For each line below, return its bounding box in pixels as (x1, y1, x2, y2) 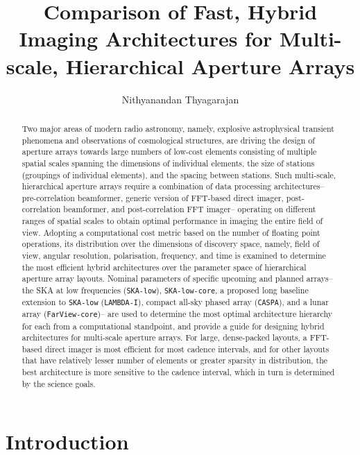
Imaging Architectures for (19, 24, 273, 53)
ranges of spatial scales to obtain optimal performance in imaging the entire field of (22, 215, 323, 227)
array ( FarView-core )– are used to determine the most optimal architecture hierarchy (22, 308, 333, 320)
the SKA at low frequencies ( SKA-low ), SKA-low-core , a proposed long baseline (22, 284, 309, 296)
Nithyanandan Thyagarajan (121, 92, 239, 106)
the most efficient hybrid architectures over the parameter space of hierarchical (22, 261, 307, 273)
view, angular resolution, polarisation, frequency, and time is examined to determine (22, 250, 326, 261)
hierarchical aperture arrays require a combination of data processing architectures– (22, 180, 325, 192)
